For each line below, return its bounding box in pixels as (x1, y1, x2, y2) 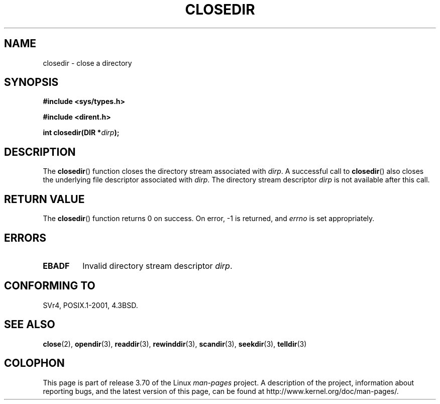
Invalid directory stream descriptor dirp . (82, 260, 233, 271)
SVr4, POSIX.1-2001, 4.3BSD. (43, 300, 138, 310)
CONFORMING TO (4, 279, 95, 292)
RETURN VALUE (4, 192, 85, 206)
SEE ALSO (4, 318, 55, 331)
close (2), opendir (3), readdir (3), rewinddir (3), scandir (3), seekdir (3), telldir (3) (43, 339, 307, 348)
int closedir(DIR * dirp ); (43, 128, 120, 137)
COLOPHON (4, 357, 65, 370)
